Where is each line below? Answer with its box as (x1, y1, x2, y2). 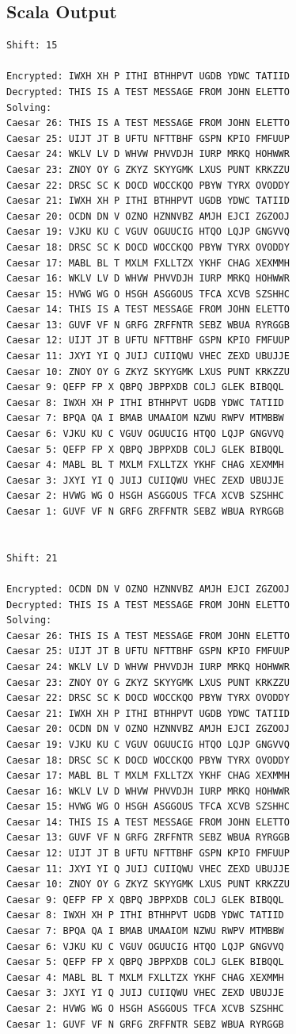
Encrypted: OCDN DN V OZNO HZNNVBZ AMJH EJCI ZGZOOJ (6, 583, 290, 595)
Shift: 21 (6, 552, 58, 564)
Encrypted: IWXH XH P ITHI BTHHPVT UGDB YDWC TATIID (6, 71, 290, 82)
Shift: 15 (6, 40, 58, 52)
